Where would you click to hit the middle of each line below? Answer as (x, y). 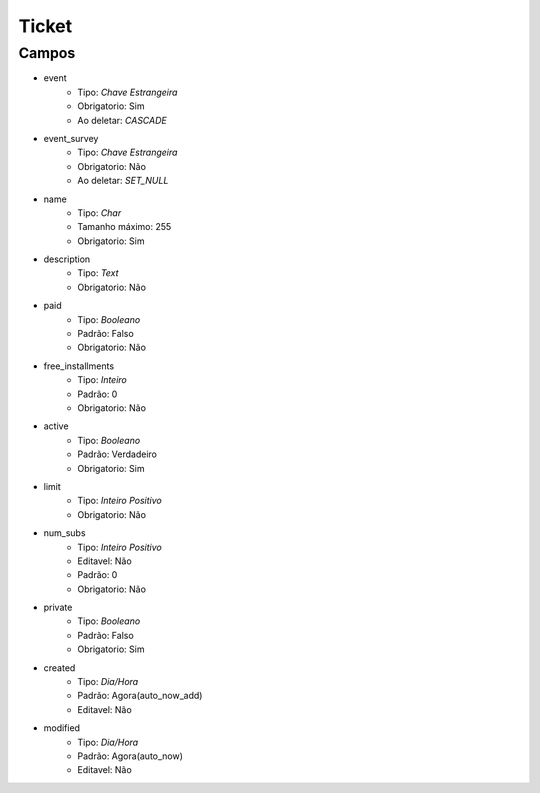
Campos (47, 53)
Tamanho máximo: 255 (124, 227)
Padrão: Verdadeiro (117, 454)
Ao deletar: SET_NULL (123, 181)
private (58, 607)
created (59, 667)
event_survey (71, 138)
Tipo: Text (98, 273)
